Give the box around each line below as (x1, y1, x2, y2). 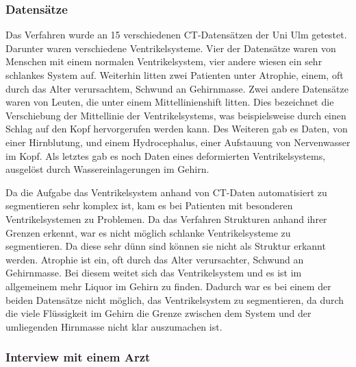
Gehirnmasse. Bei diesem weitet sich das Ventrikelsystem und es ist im (5, 265, 302, 280)
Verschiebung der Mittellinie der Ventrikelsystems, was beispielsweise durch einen (5, 108, 346, 122)
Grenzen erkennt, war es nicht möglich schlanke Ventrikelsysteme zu (5, 225, 291, 239)
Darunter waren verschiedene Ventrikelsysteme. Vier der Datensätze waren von (5, 40, 336, 55)
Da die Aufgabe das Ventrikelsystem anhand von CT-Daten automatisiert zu (5, 185, 327, 199)
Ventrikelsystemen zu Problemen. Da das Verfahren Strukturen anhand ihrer (5, 211, 327, 226)
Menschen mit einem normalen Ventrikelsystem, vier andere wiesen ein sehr (5, 54, 322, 69)
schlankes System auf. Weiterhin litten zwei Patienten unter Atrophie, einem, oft (5, 68, 344, 82)
